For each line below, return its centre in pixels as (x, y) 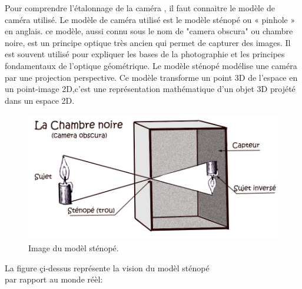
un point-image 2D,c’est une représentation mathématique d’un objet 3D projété (150, 89)
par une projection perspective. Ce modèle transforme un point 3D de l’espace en (151, 77)
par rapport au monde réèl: (54, 279)
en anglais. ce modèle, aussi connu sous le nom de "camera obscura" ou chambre (149, 31)
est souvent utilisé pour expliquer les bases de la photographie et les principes (145, 54)
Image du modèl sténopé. (74, 247)
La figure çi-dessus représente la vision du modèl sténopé (107, 267)
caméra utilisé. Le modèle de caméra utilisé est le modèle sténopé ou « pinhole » (150, 19)
